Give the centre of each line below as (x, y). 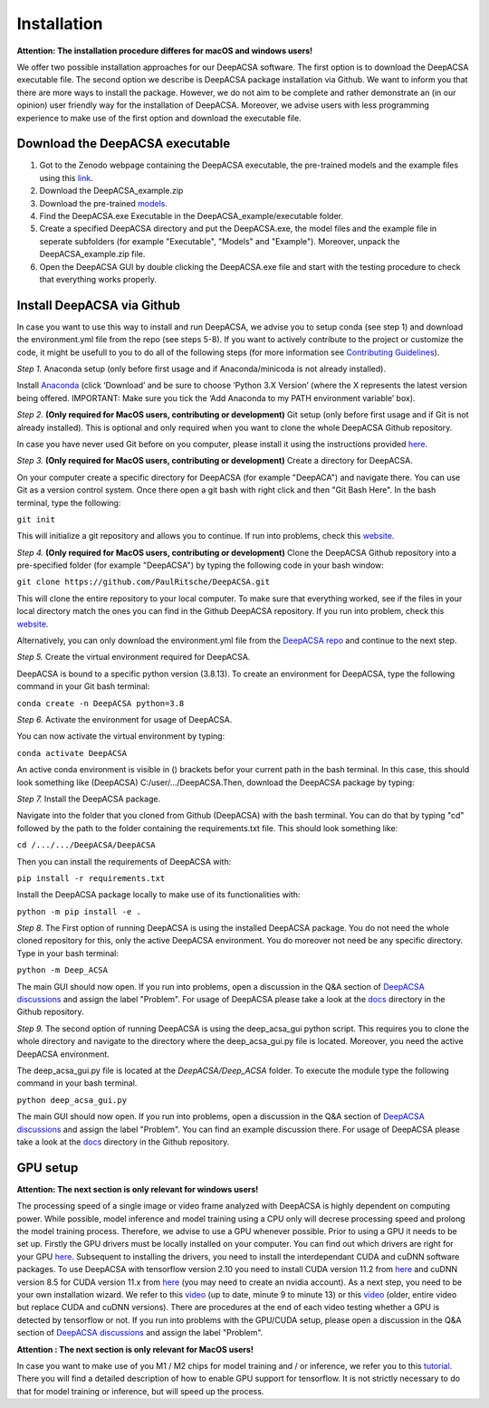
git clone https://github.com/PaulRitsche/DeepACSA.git (144, 582)
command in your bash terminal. (77, 1083)
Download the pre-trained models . (103, 203)
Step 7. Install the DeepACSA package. (89, 799)
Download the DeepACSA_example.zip (111, 191)
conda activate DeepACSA (72, 753)
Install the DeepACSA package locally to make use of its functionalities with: (158, 895)
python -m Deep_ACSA (62, 970)
